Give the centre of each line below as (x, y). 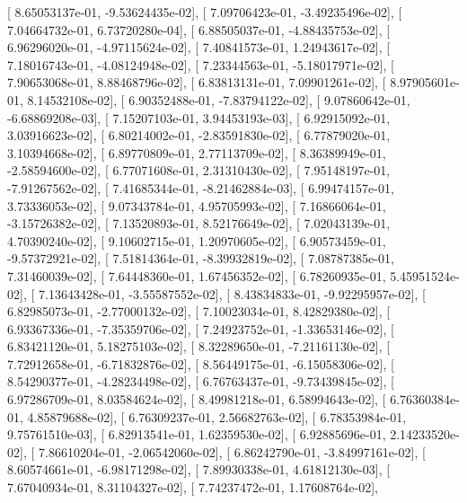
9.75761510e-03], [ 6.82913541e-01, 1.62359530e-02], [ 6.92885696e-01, (197, 434)
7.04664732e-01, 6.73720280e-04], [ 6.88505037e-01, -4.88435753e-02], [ (199, 29)
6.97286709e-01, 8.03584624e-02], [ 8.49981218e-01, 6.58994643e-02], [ (197, 399)
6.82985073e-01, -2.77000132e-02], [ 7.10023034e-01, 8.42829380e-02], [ (199, 311)
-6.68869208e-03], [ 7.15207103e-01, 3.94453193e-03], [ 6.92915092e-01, (199, 117)
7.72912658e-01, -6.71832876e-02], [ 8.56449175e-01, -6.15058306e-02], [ (201, 363)
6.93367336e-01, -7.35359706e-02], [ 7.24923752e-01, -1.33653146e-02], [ (201, 328)
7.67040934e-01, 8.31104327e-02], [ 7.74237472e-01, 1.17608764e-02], (193, 487)
